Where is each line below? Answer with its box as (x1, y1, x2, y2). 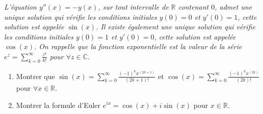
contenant (178, 2, 209, 12)
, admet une (215, 2, 252, 12)
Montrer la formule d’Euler (16, 99, 101, 110)
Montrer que (16, 70, 55, 81)
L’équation (4, 2, 37, 12)
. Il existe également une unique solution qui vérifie (96, 21, 255, 32)
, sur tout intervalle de (98, 2, 169, 12)
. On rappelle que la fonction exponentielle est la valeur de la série (34, 41, 242, 52)
